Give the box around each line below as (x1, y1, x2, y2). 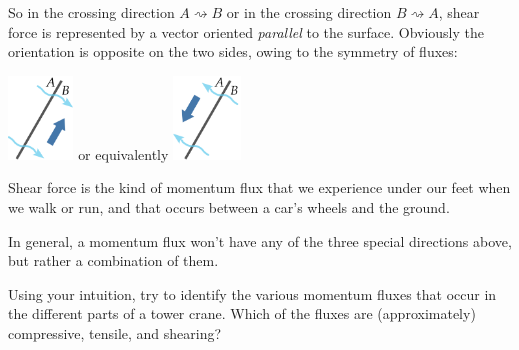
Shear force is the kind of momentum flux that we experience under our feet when (8, 177, 511, 198)
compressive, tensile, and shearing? (8, 322, 222, 343)
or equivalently (78, 143, 169, 164)
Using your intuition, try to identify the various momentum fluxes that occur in (8, 283, 497, 304)
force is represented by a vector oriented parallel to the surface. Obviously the (8, 21, 485, 42)
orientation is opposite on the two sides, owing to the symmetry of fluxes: (8, 41, 458, 62)
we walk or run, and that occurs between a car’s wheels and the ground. (8, 196, 450, 217)
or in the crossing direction (226, 2, 392, 22)
